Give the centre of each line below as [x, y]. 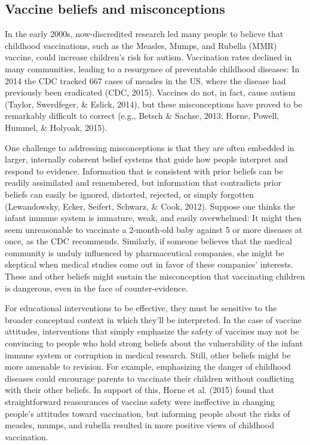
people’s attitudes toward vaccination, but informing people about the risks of [148, 413]
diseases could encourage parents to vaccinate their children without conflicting [150, 378]
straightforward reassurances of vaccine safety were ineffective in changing [140, 402]
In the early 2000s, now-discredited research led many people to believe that [144, 34]
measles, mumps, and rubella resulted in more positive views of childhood [139, 425]
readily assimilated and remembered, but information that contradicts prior [143, 182]
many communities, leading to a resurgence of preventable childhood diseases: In [152, 68]
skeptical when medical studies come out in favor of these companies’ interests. [149, 264]
